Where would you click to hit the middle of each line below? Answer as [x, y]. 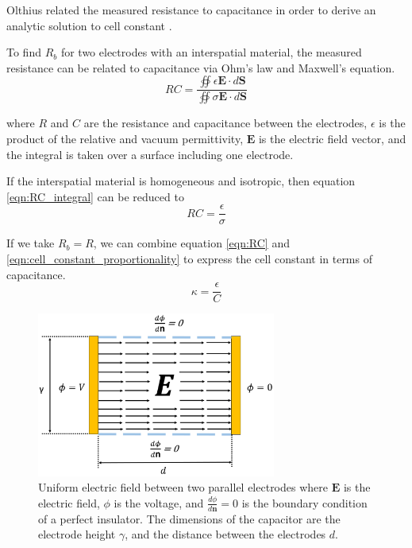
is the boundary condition [304, 502]
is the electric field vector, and [332, 138]
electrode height [77, 534]
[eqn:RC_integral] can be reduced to [95, 196]
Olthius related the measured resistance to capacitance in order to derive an [191, 10]
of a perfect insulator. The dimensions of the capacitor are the [189, 518]
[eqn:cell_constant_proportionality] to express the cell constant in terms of [189, 259]
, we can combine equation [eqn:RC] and [191, 243]
